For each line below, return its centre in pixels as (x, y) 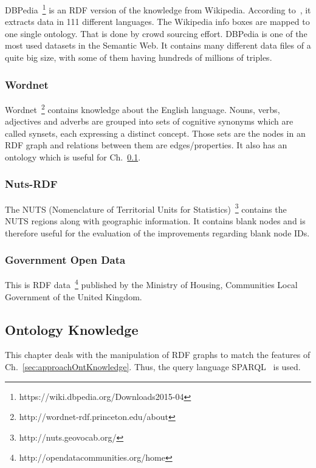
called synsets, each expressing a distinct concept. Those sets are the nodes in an (155, 133)
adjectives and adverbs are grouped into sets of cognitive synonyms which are (149, 121)
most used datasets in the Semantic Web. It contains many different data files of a (158, 45)
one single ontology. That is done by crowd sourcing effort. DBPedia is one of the (156, 33)
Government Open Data (65, 260)
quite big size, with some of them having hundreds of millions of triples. (139, 57)
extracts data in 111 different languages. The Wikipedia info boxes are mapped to (157, 22)
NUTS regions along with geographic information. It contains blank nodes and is (155, 220)
